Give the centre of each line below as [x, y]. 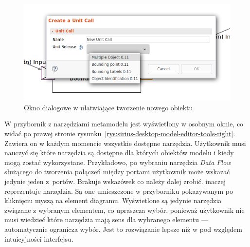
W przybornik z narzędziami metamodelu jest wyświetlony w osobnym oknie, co [124, 124]
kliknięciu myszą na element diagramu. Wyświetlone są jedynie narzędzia [113, 200]
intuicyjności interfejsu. [39, 238]
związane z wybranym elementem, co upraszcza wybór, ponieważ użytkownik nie [125, 210]
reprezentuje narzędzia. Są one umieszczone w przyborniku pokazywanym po [119, 191]
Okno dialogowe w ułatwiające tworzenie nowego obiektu [108, 107]
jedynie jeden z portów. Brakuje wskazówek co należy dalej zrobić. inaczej [115, 181]
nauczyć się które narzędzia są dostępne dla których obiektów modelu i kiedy [119, 153]
